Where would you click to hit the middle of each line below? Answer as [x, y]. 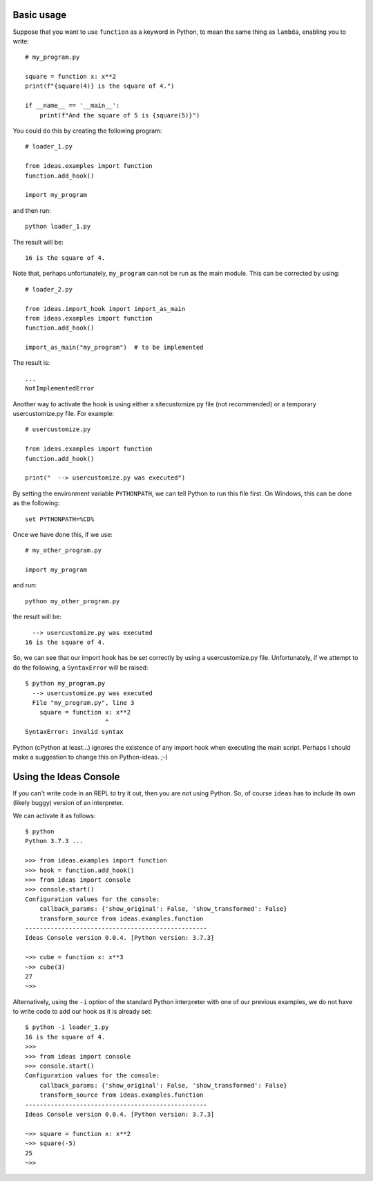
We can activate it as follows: [54, 815]
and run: [25, 585]
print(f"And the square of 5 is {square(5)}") [119, 115]
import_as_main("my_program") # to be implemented [114, 348]
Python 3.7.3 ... [54, 841]
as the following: [36, 503]
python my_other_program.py [73, 601]
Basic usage [40, 15]
